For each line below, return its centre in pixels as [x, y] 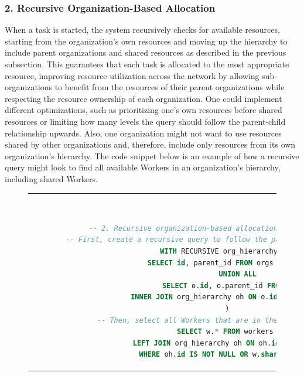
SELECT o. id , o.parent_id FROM [223, 286]
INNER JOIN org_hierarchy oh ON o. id [204, 297]
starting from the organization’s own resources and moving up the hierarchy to [146, 41]
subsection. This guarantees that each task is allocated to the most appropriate [147, 64]
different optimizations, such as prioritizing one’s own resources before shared [144, 110]
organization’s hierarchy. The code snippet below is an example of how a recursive [152, 155]
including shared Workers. [51, 178]
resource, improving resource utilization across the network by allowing [132, 75]
